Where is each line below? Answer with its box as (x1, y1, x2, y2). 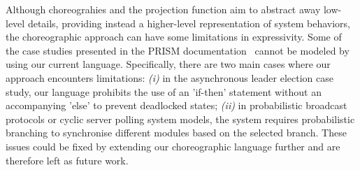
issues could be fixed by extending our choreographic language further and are (6, 139, 340, 153)
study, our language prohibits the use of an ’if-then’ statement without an (6, 84, 322, 99)
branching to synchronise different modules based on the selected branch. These (6, 125, 347, 140)
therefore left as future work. (6, 153, 129, 167)
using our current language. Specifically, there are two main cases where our (6, 57, 331, 71)
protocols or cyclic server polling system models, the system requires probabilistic (6, 111, 355, 126)
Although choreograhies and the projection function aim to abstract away (6, 2, 321, 16)
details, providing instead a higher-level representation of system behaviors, (27, 15, 350, 30)
